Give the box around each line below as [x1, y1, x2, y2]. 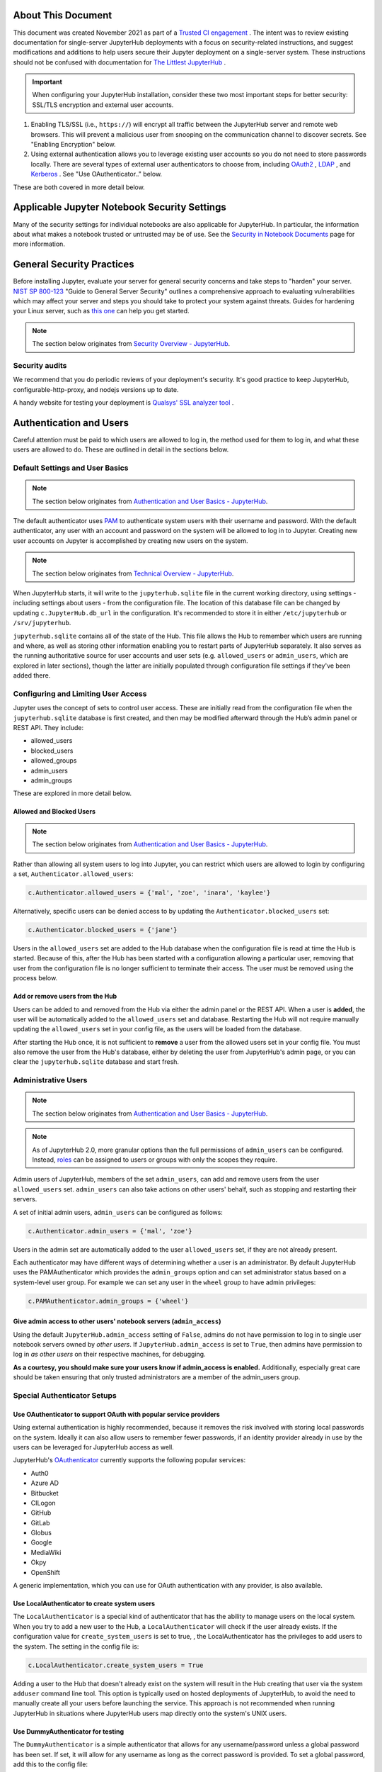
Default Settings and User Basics [13, 463, 129, 473]
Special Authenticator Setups [13, 1390, 117, 1400]
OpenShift [30, 1568, 60, 1576]
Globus [30, 1528, 52, 1537]
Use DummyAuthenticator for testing [13, 1727, 125, 1736]
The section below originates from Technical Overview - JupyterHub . [32, 569, 234, 578]
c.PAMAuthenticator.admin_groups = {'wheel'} [28, 1297, 189, 1305]
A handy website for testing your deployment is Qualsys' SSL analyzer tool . [13, 398, 234, 407]
